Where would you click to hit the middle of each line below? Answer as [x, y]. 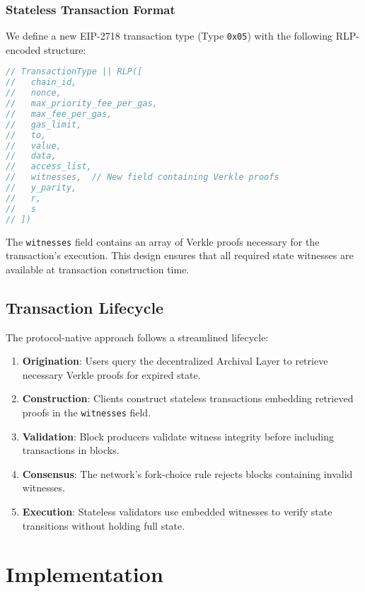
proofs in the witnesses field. [87, 412]
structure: [65, 49]
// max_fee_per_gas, [59, 114]
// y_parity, [41, 188]
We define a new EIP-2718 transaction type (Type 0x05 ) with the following [169, 36]
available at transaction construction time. [98, 269]
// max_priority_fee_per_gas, [82, 104]
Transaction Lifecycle [85, 307]
